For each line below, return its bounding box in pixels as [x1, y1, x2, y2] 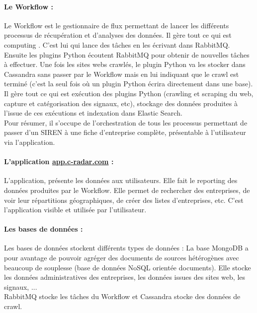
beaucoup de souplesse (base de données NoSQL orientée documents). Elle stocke [4, 262, 251, 272]
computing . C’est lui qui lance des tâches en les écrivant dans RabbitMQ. [4, 39, 230, 50]
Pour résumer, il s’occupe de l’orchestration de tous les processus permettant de [4, 117, 248, 127]
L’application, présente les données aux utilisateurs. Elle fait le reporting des [4, 175, 238, 186]
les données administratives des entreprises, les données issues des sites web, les [4, 272, 246, 282]
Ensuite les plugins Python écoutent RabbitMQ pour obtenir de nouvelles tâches [4, 49, 250, 60]
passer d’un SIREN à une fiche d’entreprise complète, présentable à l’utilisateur [4, 127, 246, 137]
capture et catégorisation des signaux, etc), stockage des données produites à [4, 98, 238, 108]
